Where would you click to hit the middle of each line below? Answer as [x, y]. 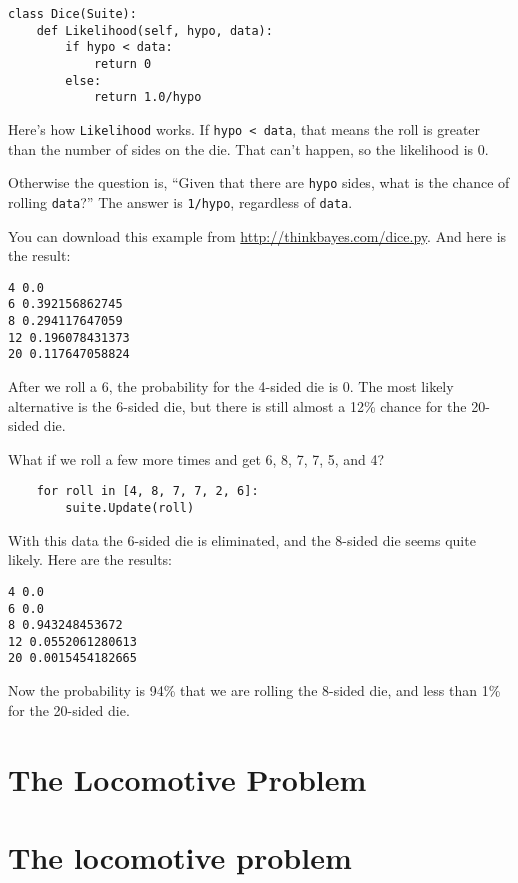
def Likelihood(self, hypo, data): [154, 30]
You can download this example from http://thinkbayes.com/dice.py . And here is [257, 235]
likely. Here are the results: [90, 559]
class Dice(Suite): [72, 14]
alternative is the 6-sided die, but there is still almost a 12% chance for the [237, 405]
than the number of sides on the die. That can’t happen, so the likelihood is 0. [248, 148]
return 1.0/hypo [147, 97]
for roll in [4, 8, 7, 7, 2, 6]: [147, 491]
